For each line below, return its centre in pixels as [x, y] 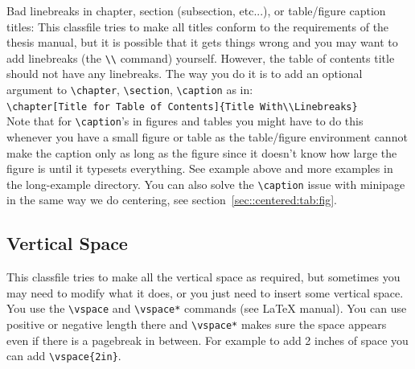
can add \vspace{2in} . [64, 356]
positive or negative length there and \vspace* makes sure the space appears [197, 324]
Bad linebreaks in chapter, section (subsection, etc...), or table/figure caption [196, 10]
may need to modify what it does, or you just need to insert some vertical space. [205, 292]
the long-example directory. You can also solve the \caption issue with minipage [206, 184]
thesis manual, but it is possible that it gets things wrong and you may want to [202, 42]
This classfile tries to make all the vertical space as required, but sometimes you [203, 277]
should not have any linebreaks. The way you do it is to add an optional [185, 74]
